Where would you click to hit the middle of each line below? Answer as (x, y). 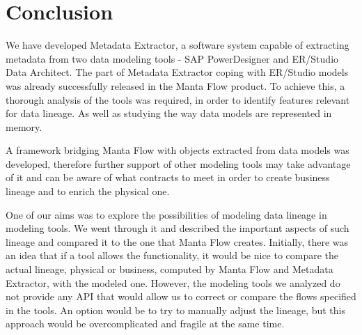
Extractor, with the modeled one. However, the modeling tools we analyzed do (173, 282)
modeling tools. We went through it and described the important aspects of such (178, 228)
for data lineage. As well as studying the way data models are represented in (169, 113)
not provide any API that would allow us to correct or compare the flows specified (181, 296)
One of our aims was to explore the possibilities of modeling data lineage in (166, 214)
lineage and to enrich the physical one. (88, 191)
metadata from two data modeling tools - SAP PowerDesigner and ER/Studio (172, 58)
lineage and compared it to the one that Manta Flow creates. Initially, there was (177, 241)
